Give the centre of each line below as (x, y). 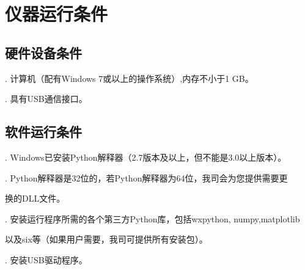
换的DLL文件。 (35, 198)
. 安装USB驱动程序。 (46, 259)
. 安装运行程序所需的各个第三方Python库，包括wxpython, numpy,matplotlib (152, 218)
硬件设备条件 (43, 52)
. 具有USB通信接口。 (46, 99)
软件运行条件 (43, 132)
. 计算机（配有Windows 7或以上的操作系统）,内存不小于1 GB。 (129, 78)
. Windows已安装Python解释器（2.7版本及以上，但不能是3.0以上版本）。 (146, 157)
